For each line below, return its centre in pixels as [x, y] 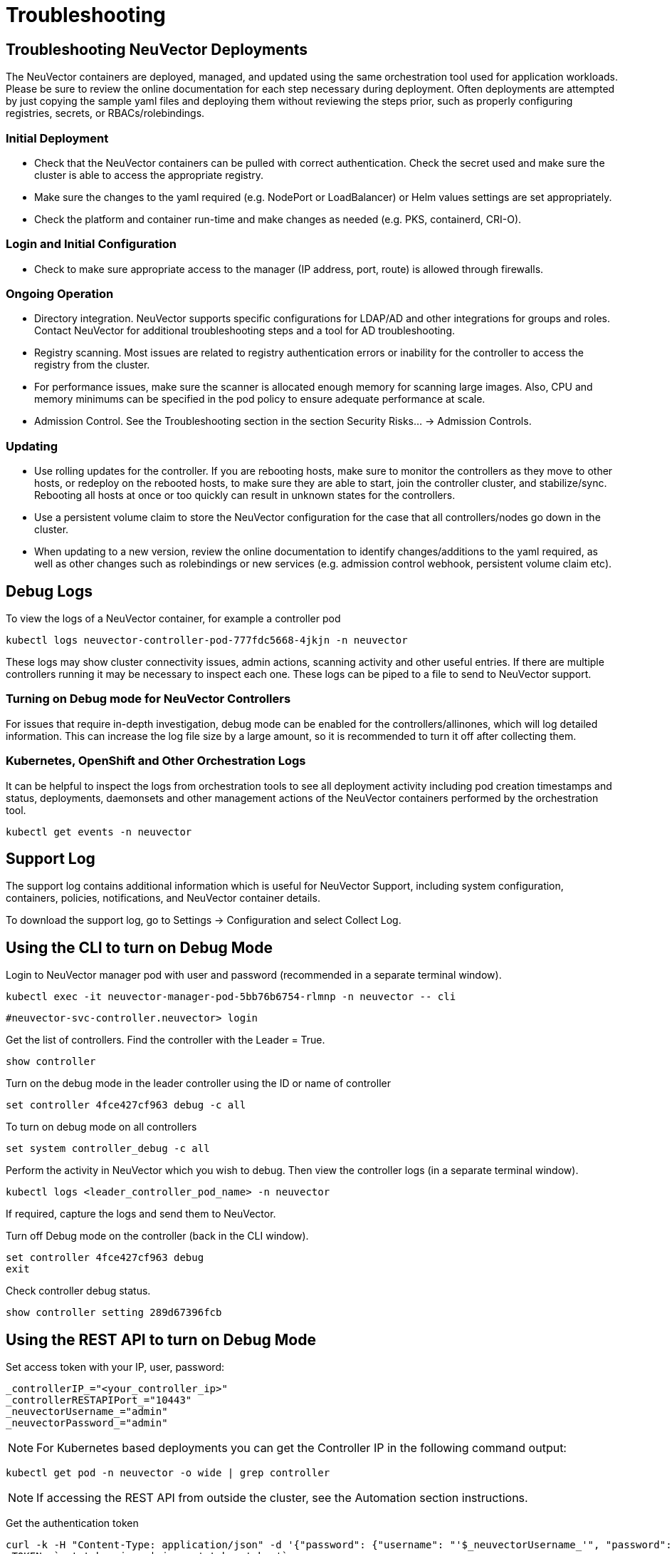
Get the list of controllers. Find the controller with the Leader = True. [166, 1040]
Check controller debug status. [78, 1291]
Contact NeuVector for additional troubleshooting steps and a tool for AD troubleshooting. [245, 331]
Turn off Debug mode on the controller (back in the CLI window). [157, 1236]
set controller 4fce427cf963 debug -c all [126, 1105]
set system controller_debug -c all [108, 1149]
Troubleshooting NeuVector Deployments [157, 49]
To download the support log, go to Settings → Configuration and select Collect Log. [204, 920]
